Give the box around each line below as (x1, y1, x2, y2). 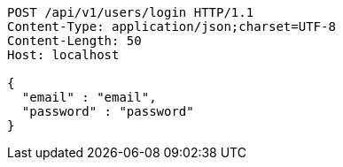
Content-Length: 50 (7, 34, 142, 48)
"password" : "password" (21, 104, 194, 118)
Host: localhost (7, 48, 120, 62)
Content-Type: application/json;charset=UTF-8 (7, 19, 336, 34)
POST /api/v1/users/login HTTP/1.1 (7, 5, 254, 19)
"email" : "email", (21, 90, 157, 104)
